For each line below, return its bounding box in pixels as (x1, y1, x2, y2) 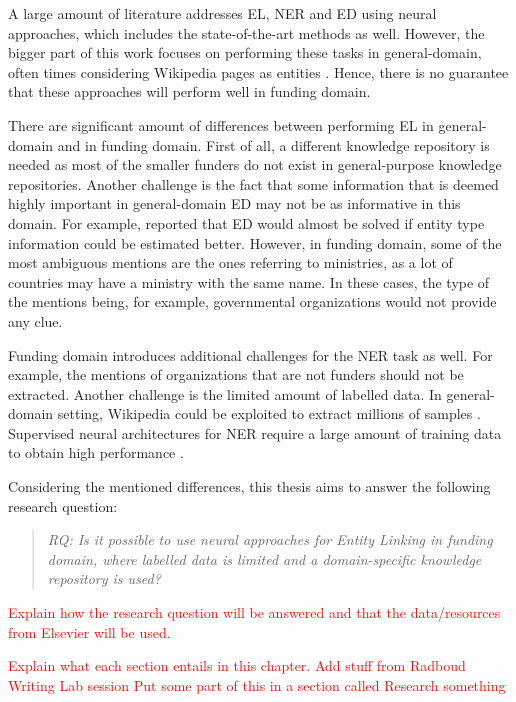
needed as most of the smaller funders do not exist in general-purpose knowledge (8, 154, 502, 175)
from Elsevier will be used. (8, 621, 171, 642)
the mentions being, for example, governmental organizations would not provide (8, 291, 497, 312)
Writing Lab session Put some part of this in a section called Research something (8, 674, 506, 695)
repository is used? (47, 568, 161, 589)
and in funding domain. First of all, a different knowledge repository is (57, 134, 490, 155)
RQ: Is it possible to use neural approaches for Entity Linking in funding (47, 529, 493, 550)
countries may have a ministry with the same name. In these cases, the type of (8, 271, 490, 292)
